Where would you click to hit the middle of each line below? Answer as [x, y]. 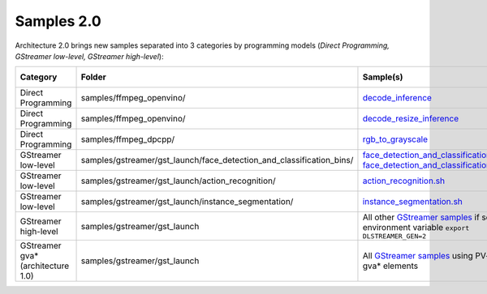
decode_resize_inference [411, 119]
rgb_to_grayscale [395, 139]
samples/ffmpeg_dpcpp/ [127, 139]
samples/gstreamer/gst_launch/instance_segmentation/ [187, 202]
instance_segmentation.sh [412, 202]
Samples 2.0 [58, 21]
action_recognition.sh [404, 181]
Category [39, 77]
